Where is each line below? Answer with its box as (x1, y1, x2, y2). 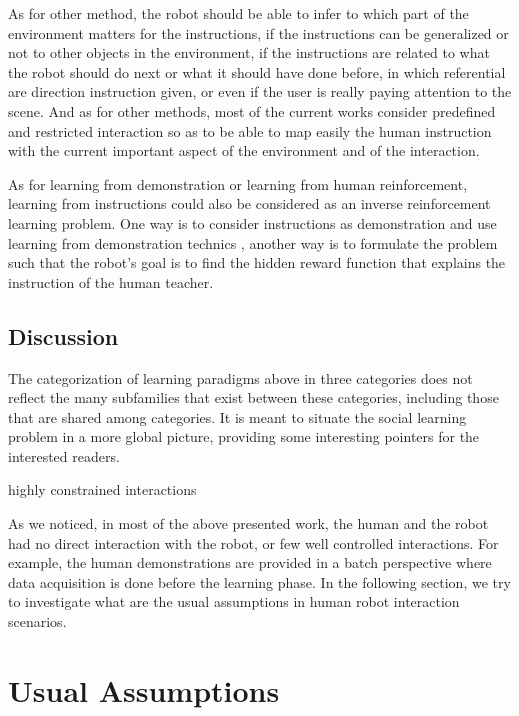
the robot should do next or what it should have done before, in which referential (8, 61, 506, 82)
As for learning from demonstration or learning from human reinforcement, (8, 173, 468, 194)
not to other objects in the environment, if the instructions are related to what (8, 42, 490, 63)
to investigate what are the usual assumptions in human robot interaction (8, 591, 460, 612)
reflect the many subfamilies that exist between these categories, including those (8, 387, 499, 408)
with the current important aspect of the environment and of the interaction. (8, 140, 480, 161)
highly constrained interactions (8, 479, 197, 500)
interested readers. (8, 445, 120, 466)
